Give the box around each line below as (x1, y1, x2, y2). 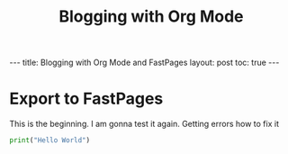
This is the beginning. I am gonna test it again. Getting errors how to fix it (9, 119, 279, 130)
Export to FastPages (9, 88, 164, 109)
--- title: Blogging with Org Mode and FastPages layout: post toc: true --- (9, 57, 280, 68)
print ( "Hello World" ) (9, 136, 91, 145)
